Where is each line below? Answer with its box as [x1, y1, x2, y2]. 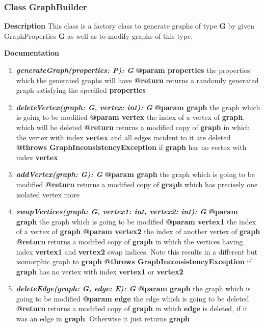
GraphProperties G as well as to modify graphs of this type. [4, 30, 193, 41]
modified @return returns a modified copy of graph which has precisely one [16, 179, 258, 189]
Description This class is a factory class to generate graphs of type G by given [4, 20, 254, 31]
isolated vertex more [16, 189, 80, 199]
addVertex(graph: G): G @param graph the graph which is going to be [16, 169, 255, 180]
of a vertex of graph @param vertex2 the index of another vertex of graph [16, 226, 260, 237]
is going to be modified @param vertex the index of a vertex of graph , [16, 112, 245, 122]
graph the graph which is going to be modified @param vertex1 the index [16, 216, 256, 227]
